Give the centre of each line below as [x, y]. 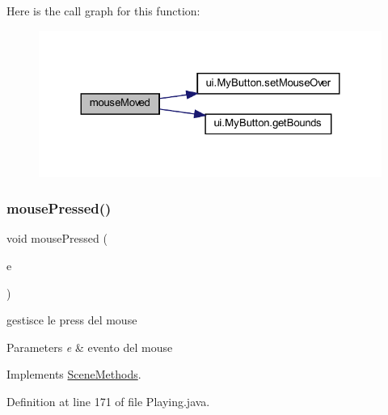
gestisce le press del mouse [72, 320]
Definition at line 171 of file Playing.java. [108, 401]
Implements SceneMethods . [74, 374]
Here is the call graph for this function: [103, 11]
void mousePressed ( [57, 238]
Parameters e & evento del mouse [90, 347]
